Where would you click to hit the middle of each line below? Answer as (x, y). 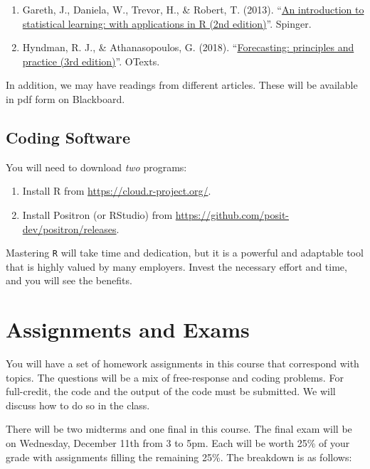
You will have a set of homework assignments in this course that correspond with (183, 363)
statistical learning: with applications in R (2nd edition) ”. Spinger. (167, 23)
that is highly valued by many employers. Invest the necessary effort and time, (176, 266)
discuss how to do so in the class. (78, 405)
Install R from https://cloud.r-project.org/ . (117, 191)
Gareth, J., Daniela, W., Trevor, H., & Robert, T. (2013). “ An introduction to (193, 9)
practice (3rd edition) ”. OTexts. (91, 61)
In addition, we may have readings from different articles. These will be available (182, 85)
